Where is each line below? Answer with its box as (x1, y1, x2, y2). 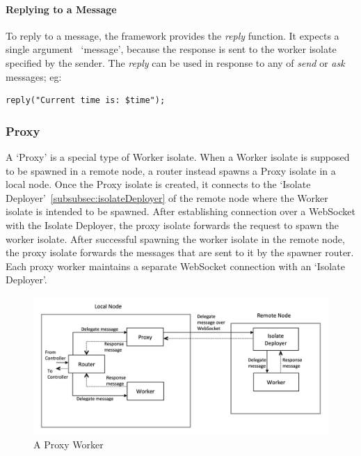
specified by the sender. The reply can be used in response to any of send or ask (6, 55, 345, 70)
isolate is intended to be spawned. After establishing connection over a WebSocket (6, 204, 355, 219)
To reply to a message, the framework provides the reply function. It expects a (6, 28, 339, 42)
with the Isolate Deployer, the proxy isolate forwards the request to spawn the (6, 217, 339, 232)
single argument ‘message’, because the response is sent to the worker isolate (6, 42, 337, 56)
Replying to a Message (6, 1, 117, 16)
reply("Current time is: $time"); (6, 95, 166, 106)
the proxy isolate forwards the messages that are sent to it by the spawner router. (6, 245, 354, 260)
